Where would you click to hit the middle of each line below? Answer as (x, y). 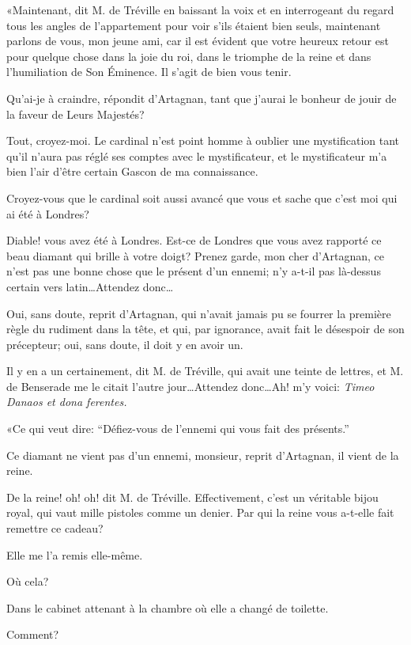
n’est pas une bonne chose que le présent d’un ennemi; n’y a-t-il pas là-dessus (194, 271)
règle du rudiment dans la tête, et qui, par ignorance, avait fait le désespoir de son (205, 329)
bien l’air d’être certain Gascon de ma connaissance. (132, 171)
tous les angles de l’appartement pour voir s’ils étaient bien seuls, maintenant (194, 25)
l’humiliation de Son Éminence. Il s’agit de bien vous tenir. (149, 72)
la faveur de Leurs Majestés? (75, 114)
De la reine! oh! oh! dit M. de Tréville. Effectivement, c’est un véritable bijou (192, 497)
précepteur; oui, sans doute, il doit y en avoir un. (125, 344)
